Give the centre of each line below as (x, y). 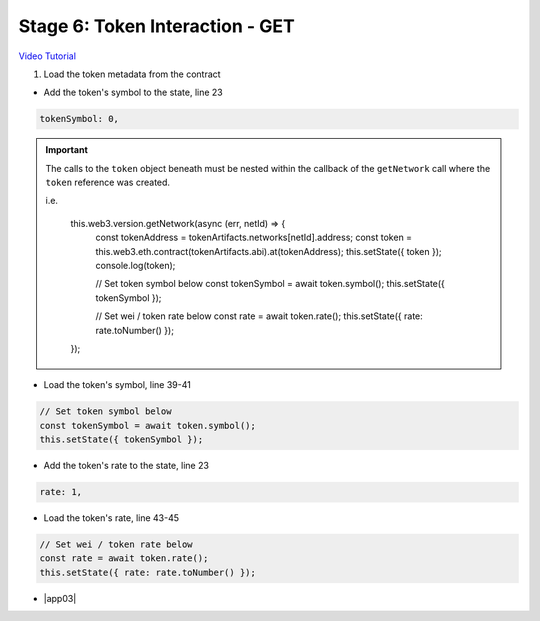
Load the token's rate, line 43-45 (111, 518)
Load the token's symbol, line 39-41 (117, 385)
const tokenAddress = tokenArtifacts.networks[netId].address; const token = (254, 237)
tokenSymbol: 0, (79, 119)
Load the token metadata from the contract (132, 74)
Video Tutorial (47, 56)
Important (67, 150)
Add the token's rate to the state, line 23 (126, 466)
